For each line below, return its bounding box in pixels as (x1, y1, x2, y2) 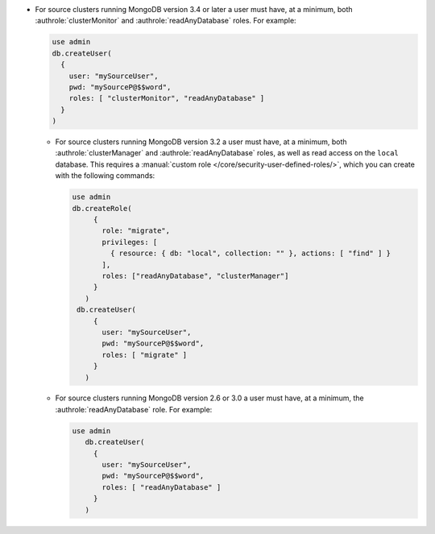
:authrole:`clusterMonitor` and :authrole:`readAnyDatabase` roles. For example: (35, 16, 297, 26)
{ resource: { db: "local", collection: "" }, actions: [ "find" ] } (110, 249, 391, 258)
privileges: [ (101, 238, 158, 246)
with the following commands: (55, 171, 155, 180)
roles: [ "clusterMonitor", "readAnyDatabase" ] (68, 93, 265, 103)
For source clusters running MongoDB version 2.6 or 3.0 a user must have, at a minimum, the (55, 393, 364, 403)
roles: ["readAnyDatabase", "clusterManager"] (101, 271, 289, 280)
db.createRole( (72, 204, 132, 213)
